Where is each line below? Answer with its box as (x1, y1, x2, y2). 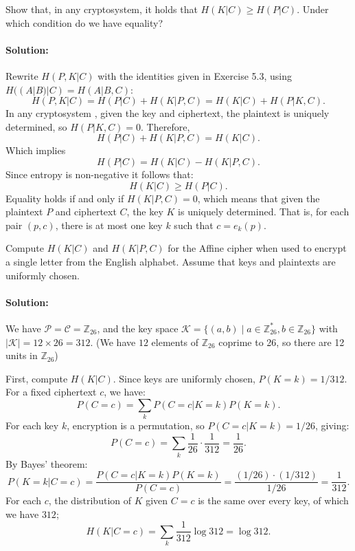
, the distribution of (48, 493, 132, 508)
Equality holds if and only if (5, 191, 124, 205)
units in (5, 348, 38, 363)
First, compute (5, 371, 68, 385)
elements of (151, 334, 199, 349)
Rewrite (5, 68, 38, 83)
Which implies (5, 143, 66, 158)
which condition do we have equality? (5, 15, 163, 30)
